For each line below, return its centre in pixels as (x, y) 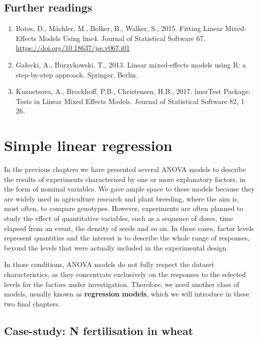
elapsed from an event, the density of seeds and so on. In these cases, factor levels (129, 228)
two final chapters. (32, 303)
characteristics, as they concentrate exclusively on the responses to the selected (125, 274)
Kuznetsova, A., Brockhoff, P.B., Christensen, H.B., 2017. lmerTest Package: (133, 91)
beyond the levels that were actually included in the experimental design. (116, 247)
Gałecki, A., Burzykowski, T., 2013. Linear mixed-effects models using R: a (131, 64)
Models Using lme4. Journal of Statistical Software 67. (122, 38)
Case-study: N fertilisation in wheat (99, 330)
